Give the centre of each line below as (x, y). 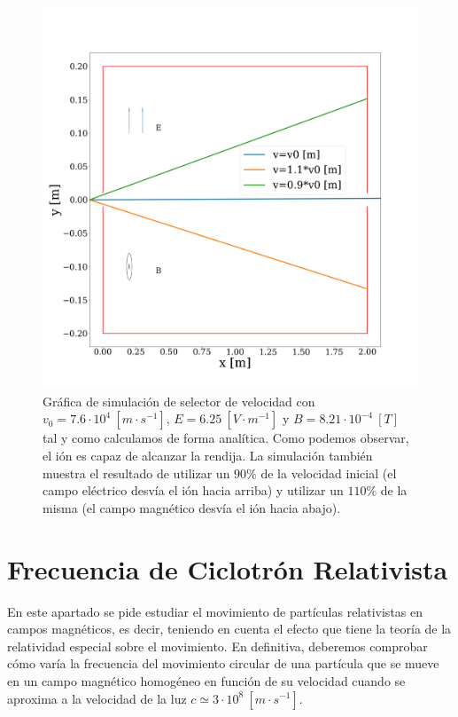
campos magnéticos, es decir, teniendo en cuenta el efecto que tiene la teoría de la (229, 629)
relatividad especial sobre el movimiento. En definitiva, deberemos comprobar (217, 646)
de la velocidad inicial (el (329, 473)
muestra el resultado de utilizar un (136, 473)
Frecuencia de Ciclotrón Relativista (228, 568)
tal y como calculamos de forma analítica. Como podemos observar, (226, 438)
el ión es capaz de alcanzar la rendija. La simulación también (208, 456)
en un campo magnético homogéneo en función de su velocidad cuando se (206, 680)
